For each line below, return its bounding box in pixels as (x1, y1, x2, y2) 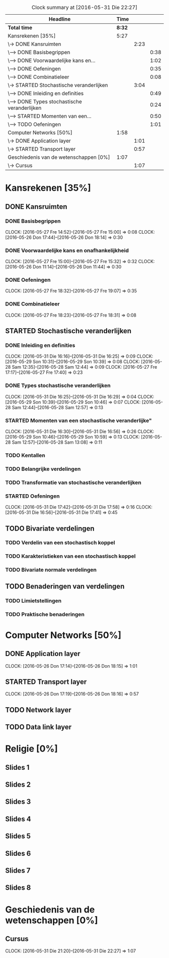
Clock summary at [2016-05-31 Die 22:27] (32, 4, 137, 11)
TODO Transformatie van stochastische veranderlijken (5, 479, 142, 486)
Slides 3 (5, 798, 31, 806)
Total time (8, 24, 33, 31)
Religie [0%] (5, 743, 58, 755)
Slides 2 (5, 780, 31, 789)
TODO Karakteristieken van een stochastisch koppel (5, 553, 136, 560)
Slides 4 (5, 814, 31, 823)
